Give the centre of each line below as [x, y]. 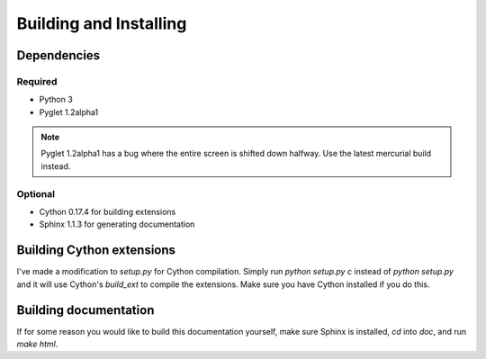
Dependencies [58, 55]
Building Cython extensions [96, 251]
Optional [36, 193]
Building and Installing [102, 23]
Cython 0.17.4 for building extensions [108, 212]
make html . [37, 344]
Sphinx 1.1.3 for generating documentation [117, 224]
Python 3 [56, 100]
